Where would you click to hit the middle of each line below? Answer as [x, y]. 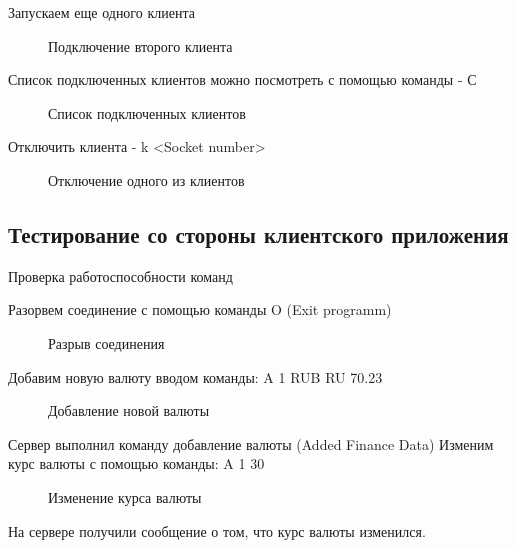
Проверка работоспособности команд [120, 275]
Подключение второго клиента [140, 45]
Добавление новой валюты [129, 410]
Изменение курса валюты [125, 496]
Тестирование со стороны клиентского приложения [258, 233]
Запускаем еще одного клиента [101, 12]
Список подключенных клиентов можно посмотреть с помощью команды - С [242, 79]
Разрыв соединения [106, 342]
